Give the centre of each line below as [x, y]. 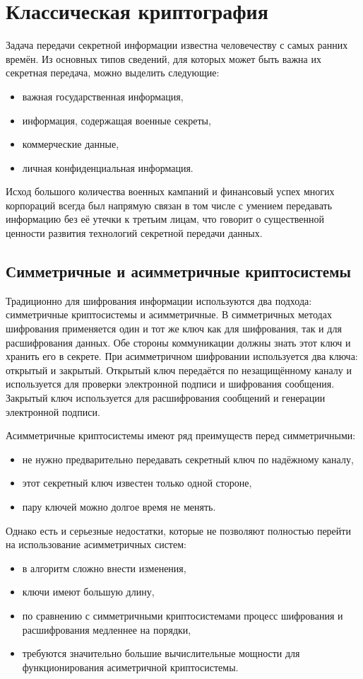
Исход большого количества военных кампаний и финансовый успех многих [170, 191]
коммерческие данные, [71, 144]
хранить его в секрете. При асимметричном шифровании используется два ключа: [182, 356]
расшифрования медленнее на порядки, [107, 629]
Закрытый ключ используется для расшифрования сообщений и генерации [166, 398]
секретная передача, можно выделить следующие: [113, 72]
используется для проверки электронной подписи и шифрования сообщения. [170, 384]
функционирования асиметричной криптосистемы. [130, 667]
